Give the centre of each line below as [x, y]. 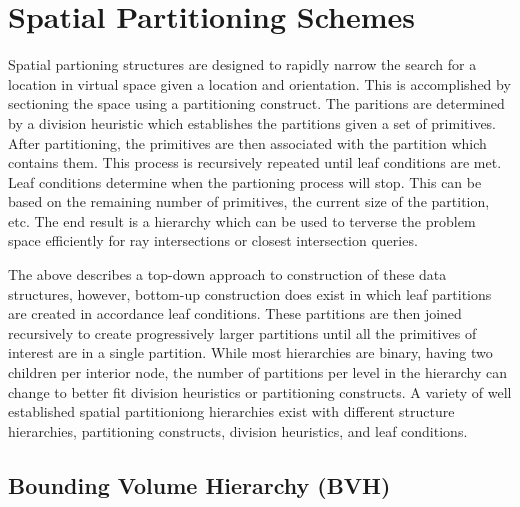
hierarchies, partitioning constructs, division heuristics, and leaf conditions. [238, 430]
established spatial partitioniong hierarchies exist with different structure [231, 411]
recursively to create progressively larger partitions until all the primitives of [242, 332]
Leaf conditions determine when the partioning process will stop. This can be [245, 181]
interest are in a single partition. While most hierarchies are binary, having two [250, 352]
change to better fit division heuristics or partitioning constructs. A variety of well [260, 391]
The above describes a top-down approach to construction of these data [227, 274]
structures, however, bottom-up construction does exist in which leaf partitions [250, 293]
